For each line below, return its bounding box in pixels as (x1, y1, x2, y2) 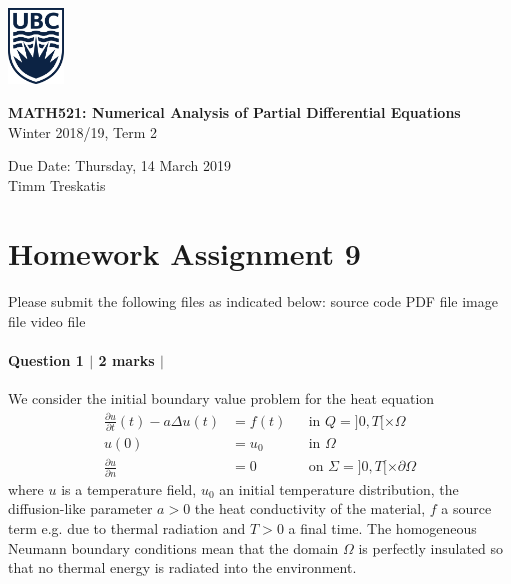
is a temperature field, (61, 478, 197, 499)
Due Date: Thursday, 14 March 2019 (8, 155, 231, 176)
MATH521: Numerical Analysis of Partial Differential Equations (8, 101, 461, 122)
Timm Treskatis (8, 174, 106, 195)
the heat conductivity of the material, (194, 498, 426, 519)
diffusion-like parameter (8, 498, 153, 519)
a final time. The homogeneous (288, 517, 477, 538)
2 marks (98, 350, 155, 371)
